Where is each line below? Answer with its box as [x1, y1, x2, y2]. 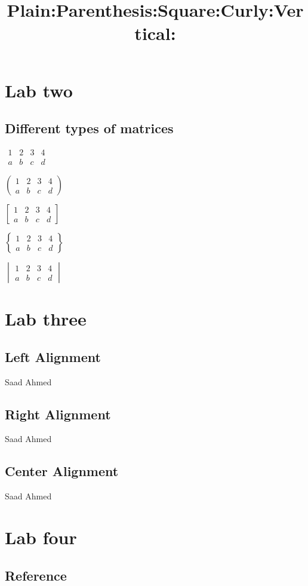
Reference [5, 566, 67, 584]
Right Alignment [5, 404, 111, 423]
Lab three [5, 306, 87, 331]
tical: [134, 21, 176, 45]
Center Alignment [5, 462, 119, 480]
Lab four [5, 524, 77, 549]
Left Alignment [5, 347, 101, 366]
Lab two [5, 78, 73, 102]
